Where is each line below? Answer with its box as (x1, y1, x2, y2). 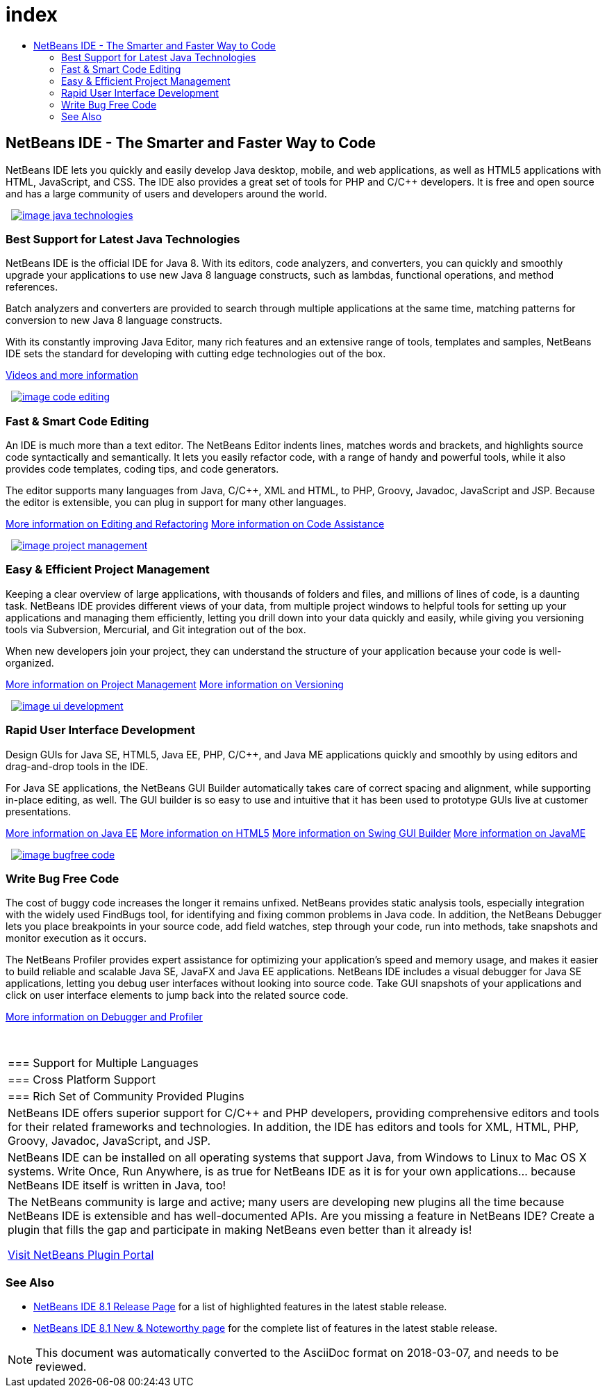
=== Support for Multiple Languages (8, 1056, 199, 1070)
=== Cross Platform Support (8, 1073, 156, 1087)
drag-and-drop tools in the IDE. (6, 760, 149, 772)
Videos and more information (6, 369, 139, 382)
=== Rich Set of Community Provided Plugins (8, 1089, 244, 1104)
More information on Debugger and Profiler (6, 1011, 203, 1023)
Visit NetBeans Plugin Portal (8, 1248, 154, 1262)
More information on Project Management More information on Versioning (6, 678, 344, 690)
